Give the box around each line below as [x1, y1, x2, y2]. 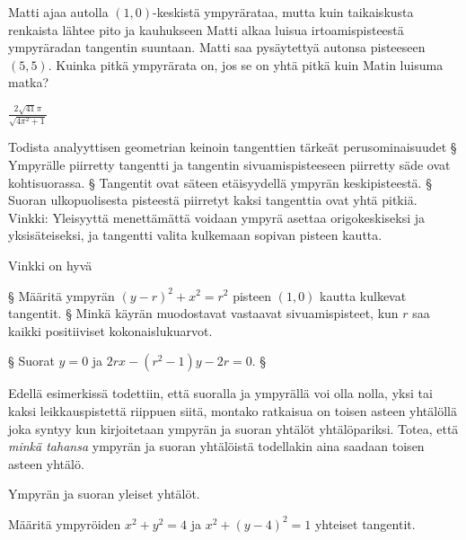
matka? [8, 73, 49, 92]
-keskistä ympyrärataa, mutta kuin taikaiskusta [153, 3, 414, 21]
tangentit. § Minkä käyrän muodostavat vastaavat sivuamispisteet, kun [8, 304, 399, 323]
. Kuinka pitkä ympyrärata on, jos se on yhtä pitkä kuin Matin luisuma [48, 55, 444, 74]
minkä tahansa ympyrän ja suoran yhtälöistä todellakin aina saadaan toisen [8, 437, 425, 456]
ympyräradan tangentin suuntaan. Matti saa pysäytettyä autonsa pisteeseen [8, 38, 426, 57]
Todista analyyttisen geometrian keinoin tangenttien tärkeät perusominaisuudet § [8, 137, 457, 156]
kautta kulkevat [320, 286, 407, 305]
